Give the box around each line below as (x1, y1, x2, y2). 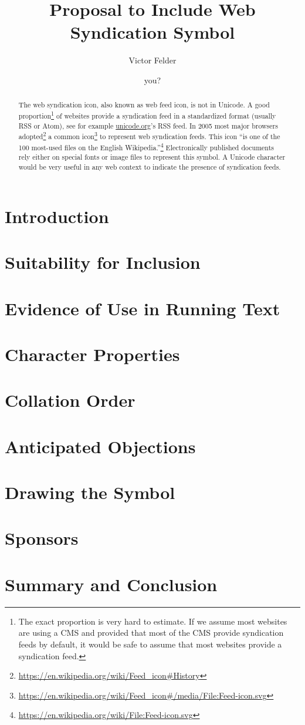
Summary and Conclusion (5, 572, 218, 596)
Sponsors (5, 526, 79, 550)
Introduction (5, 204, 109, 228)
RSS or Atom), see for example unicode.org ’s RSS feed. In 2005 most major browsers (18, 120, 278, 130)
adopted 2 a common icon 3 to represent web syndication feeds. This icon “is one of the (18, 130, 280, 141)
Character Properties (5, 342, 180, 366)
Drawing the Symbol (5, 480, 175, 504)
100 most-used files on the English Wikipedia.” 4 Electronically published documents (18, 140, 274, 152)
